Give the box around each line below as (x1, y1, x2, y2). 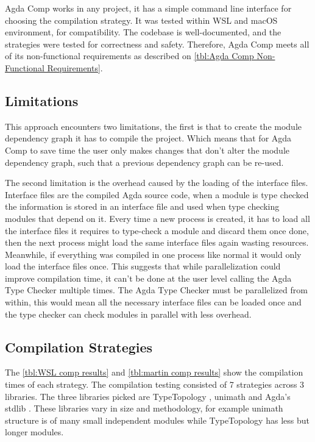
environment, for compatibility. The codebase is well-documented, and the (5, 26, 281, 38)
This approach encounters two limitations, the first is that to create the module (5, 119, 302, 132)
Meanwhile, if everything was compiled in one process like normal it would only (5, 248, 302, 260)
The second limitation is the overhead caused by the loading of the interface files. (5, 176, 308, 189)
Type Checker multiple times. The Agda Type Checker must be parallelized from (5, 283, 308, 296)
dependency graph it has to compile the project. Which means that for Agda (5, 132, 292, 144)
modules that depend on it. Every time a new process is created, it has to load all (5, 212, 310, 224)
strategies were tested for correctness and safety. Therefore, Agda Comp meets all (5, 37, 310, 50)
